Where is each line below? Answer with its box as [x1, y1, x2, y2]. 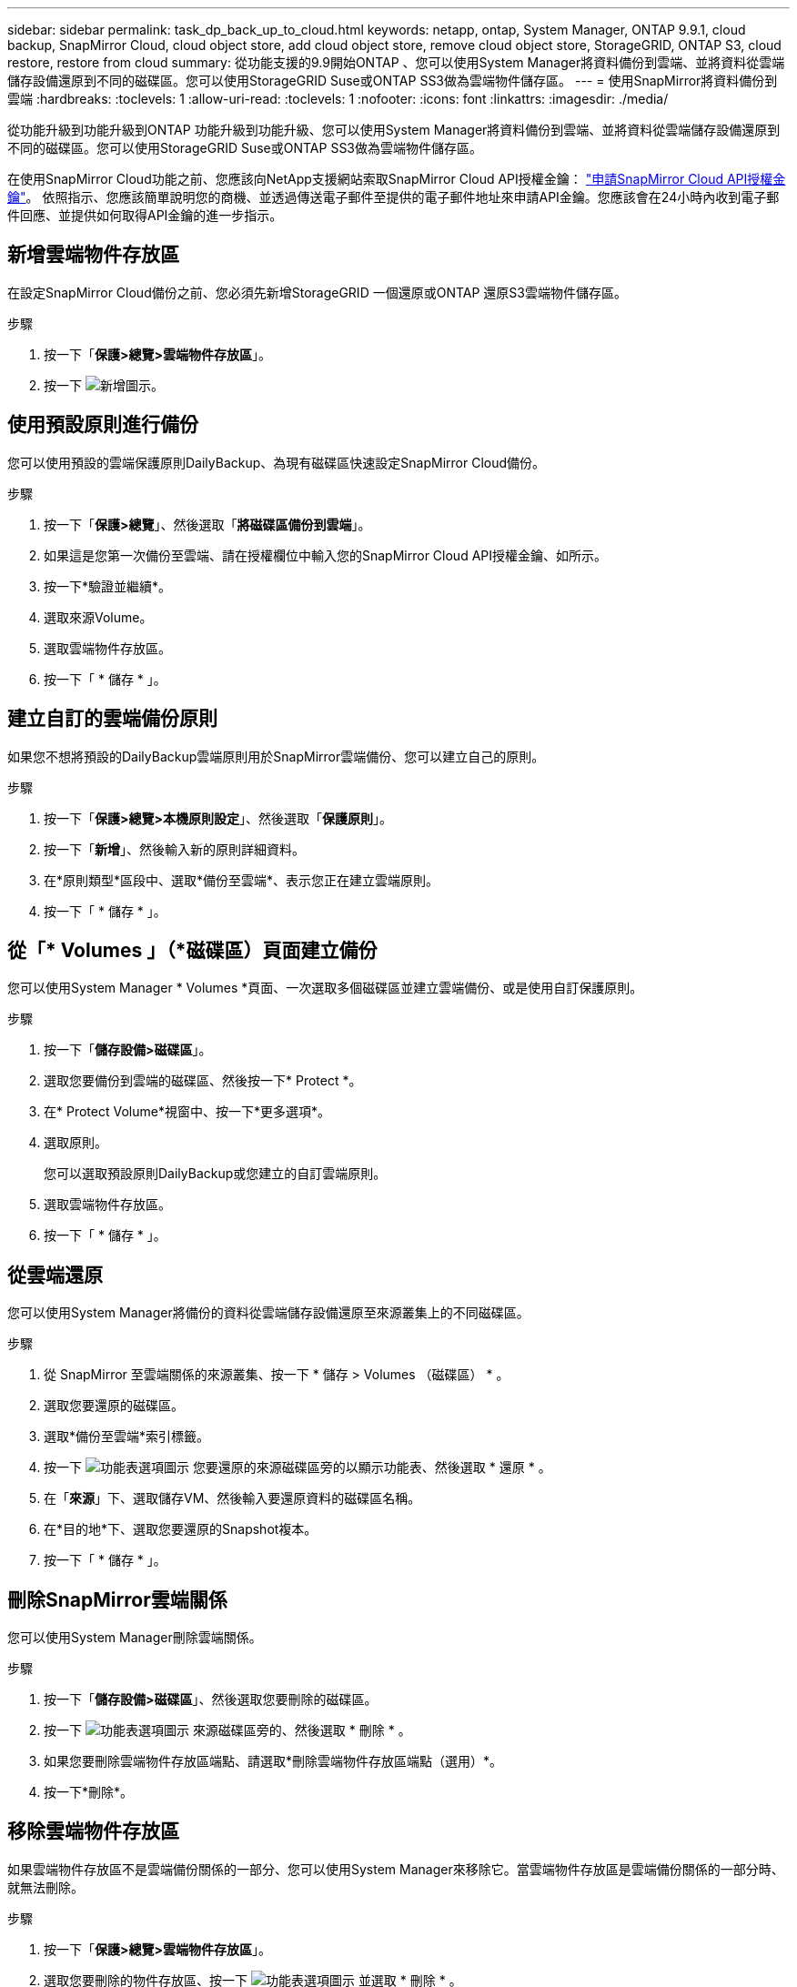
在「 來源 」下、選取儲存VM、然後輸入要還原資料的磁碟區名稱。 [44, 1490, 421, 1507]
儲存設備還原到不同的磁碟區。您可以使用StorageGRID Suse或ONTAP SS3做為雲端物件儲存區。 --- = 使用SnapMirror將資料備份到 [7, 73, 778, 88]
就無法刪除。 [7, 1879, 84, 1895]
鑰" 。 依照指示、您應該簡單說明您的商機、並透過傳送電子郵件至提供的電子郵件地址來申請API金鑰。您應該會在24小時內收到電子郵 [7, 189, 780, 205]
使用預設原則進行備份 [7, 413, 198, 437]
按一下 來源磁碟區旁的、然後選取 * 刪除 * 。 [44, 1722, 411, 1739]
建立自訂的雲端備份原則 [7, 707, 217, 731]
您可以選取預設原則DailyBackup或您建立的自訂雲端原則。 [44, 1165, 387, 1182]
